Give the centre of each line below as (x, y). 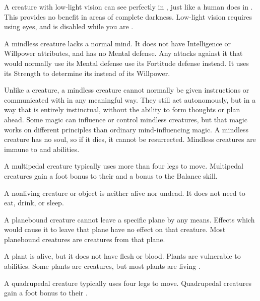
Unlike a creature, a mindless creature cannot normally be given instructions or (127, 90)
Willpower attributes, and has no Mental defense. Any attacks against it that (123, 53)
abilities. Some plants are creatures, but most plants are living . (102, 266)
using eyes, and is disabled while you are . (69, 26)
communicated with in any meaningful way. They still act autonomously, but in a (130, 99)
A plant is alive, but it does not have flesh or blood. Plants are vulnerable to (122, 256)
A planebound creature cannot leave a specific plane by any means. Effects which (129, 219)
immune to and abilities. (42, 149)
